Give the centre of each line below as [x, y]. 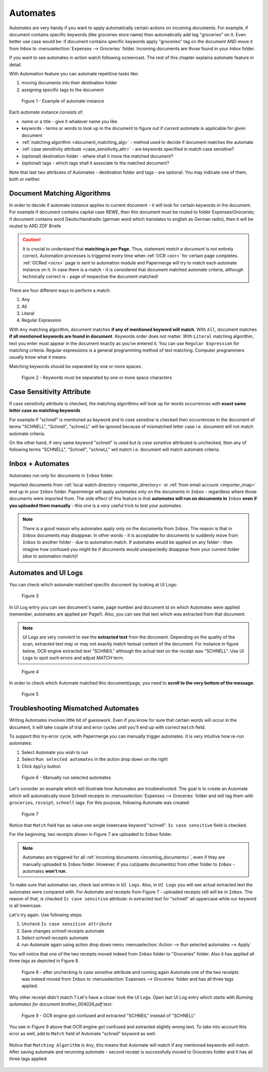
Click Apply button [41, 766]
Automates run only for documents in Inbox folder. [62, 476]
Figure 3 [30, 596]
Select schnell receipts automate [55, 938]
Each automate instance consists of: [46, 112]
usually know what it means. [38, 357]
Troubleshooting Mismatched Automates [74, 709]
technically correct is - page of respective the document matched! [90, 277]
